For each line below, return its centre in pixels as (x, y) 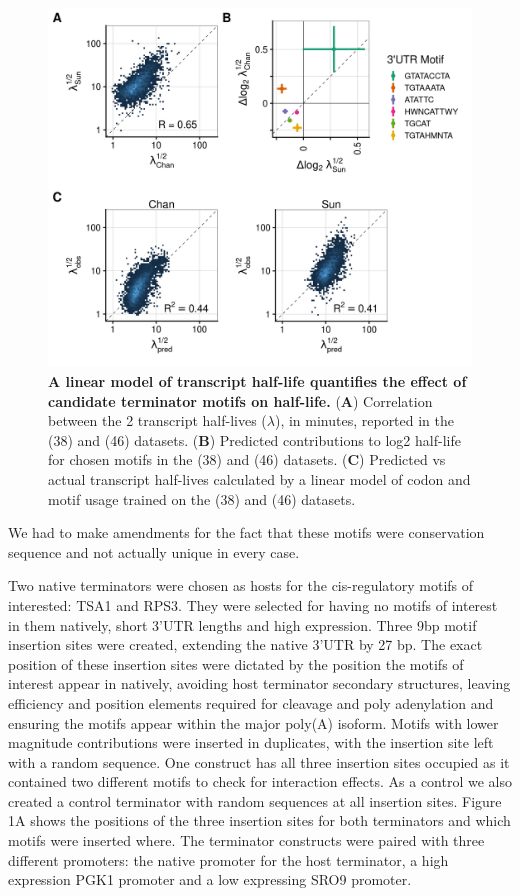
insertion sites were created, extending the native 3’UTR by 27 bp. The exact (245, 644)
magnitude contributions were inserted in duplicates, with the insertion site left (251, 742)
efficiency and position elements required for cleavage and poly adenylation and (251, 702)
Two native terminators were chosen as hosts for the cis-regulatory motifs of (241, 585)
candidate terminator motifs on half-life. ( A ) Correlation (240, 400)
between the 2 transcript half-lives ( (157, 420)
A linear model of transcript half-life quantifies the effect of (257, 381)
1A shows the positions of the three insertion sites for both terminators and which (259, 820)
